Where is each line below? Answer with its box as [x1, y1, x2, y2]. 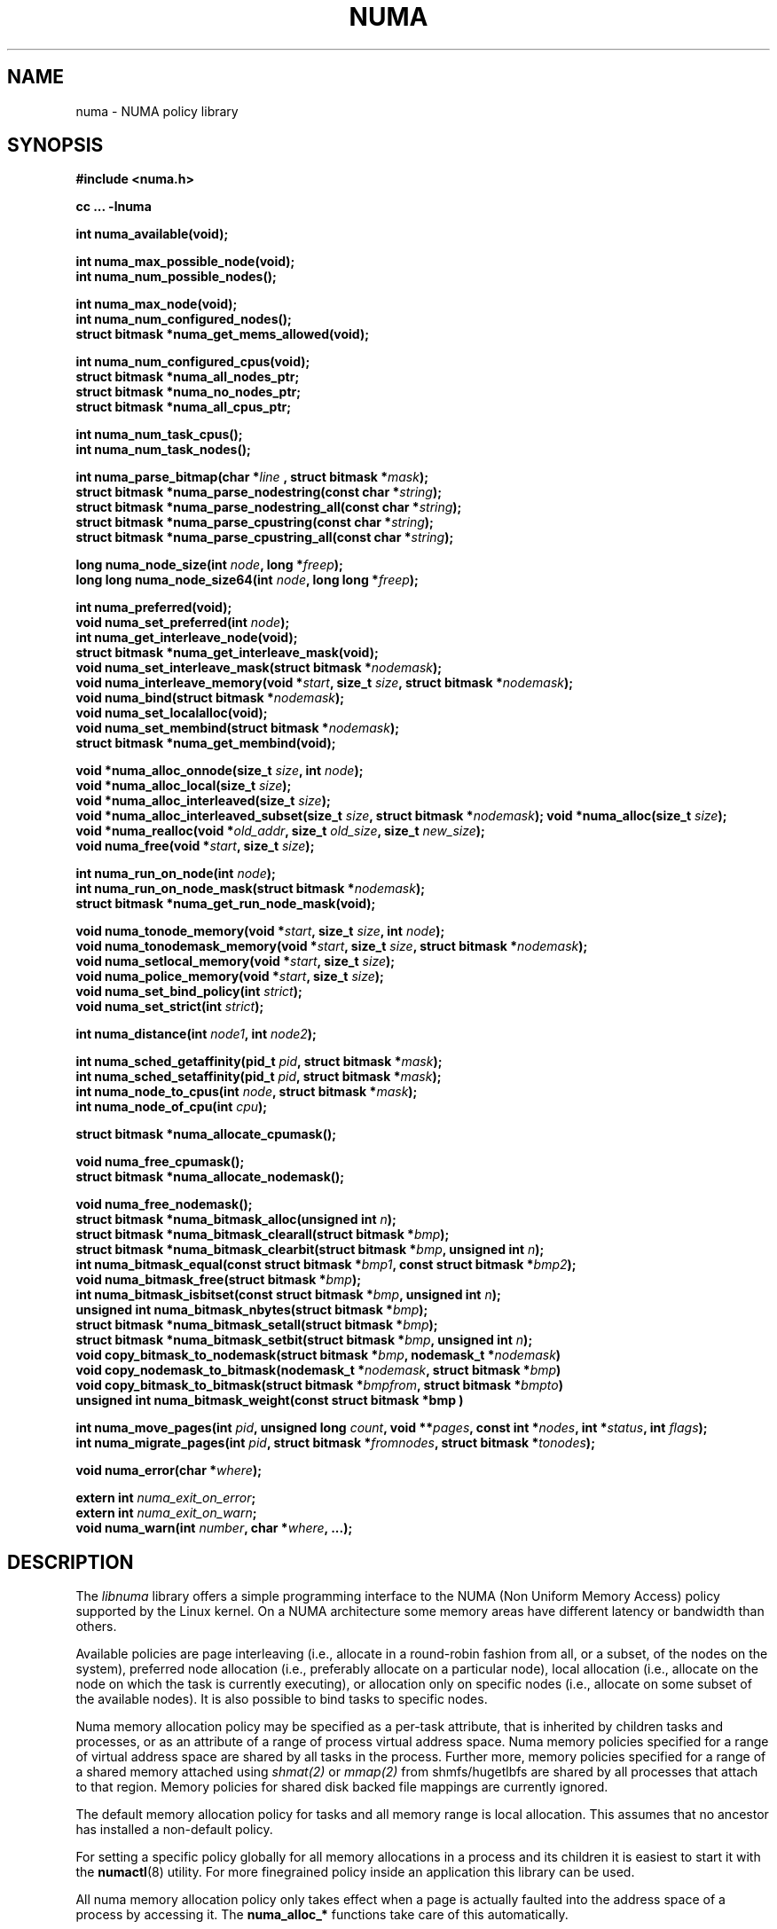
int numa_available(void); [75, 226, 229, 242]
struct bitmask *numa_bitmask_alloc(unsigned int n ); [75, 1212, 396, 1227]
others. [75, 1619, 117, 1635]
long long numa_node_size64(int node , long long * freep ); [75, 572, 419, 588]
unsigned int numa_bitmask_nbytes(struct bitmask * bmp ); [75, 1302, 428, 1318]
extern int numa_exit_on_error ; [75, 1490, 256, 1506]
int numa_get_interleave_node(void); [75, 630, 298, 646]
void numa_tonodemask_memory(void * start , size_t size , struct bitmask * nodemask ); [75, 938, 588, 954]
